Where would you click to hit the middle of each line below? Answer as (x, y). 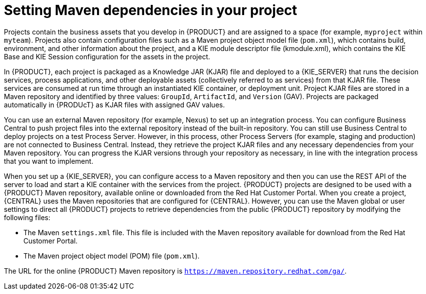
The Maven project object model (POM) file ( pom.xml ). (112, 256)
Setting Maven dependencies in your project (151, 10)
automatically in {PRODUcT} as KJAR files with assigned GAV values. (115, 104)
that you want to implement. (49, 161)
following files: (27, 217)
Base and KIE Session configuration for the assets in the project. (107, 56)
